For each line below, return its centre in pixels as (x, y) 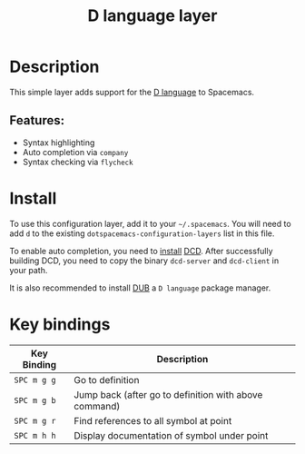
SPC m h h (35, 435)
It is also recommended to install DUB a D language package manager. (140, 288)
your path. (29, 270)
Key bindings (60, 324)
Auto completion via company (75, 152)
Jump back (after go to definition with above (168, 394)
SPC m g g (35, 380)
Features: (37, 120)
